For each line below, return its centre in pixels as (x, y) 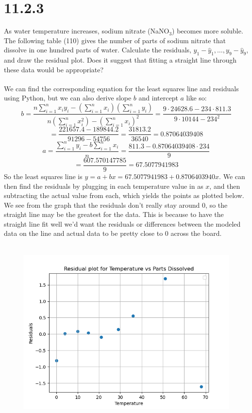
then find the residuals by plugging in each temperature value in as (104, 186)
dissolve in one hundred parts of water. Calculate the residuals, (98, 50)
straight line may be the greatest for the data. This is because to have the (114, 214)
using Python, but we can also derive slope (68, 98)
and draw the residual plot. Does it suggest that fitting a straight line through (120, 60)
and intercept (158, 98)
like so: (196, 98)
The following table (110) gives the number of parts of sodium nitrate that (115, 40)
